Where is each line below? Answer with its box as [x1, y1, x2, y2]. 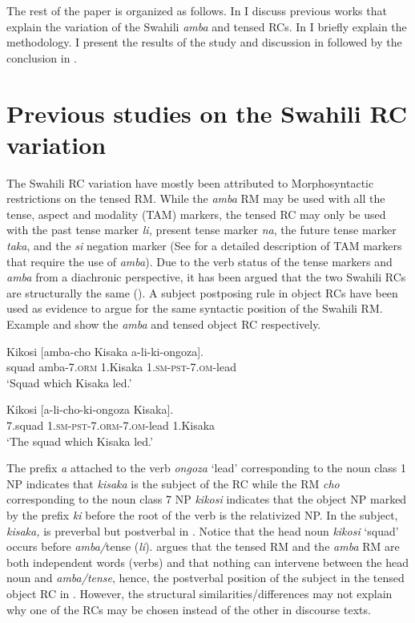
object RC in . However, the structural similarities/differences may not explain [6, 585, 393, 601]
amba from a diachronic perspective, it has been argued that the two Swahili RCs [6, 269, 406, 285]
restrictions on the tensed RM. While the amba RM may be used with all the [6, 190, 385, 207]
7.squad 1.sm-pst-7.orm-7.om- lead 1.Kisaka [6, 417, 216, 433]
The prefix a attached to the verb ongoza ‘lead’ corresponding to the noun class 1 [6, 459, 407, 476]
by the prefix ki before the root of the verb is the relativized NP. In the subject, [6, 506, 398, 523]
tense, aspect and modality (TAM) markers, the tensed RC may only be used [6, 205, 386, 222]
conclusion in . [6, 49, 77, 66]
